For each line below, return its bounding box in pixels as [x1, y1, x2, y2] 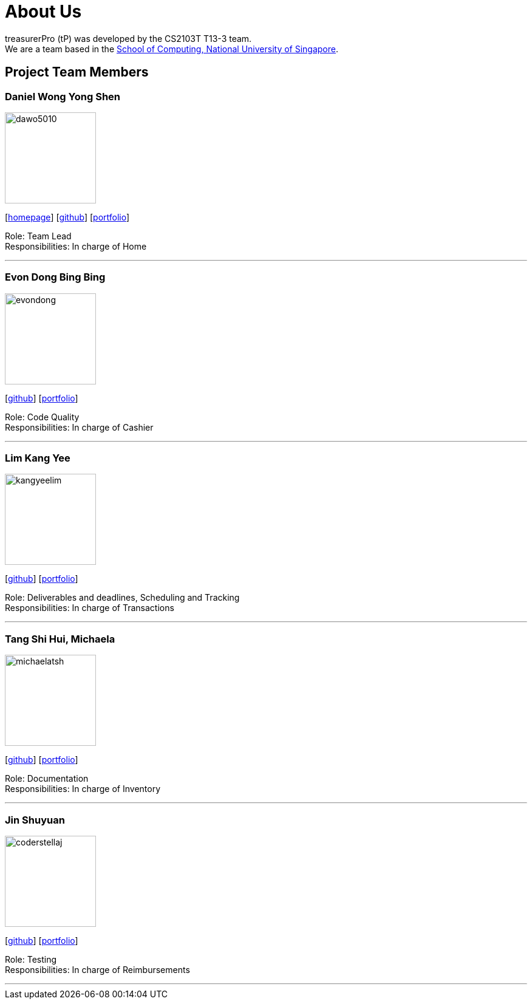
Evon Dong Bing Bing [5, 271, 106, 284]
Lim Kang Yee [5, 452, 70, 465]
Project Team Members [5, 64, 149, 80]
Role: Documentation [5, 773, 89, 784]
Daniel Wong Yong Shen [5, 90, 120, 103]
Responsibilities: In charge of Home [5, 241, 147, 251]
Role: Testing [5, 954, 57, 965]
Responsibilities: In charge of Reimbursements [5, 964, 190, 975]
